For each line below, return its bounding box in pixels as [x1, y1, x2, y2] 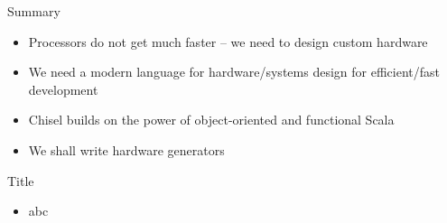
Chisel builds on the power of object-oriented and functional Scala [28, 110, 395, 129]
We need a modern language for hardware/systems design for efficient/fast [28, 62, 440, 81]
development [28, 79, 98, 98]
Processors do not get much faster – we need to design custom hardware [28, 32, 428, 51]
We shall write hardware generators [28, 140, 225, 159]
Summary [7, 2, 61, 20]
